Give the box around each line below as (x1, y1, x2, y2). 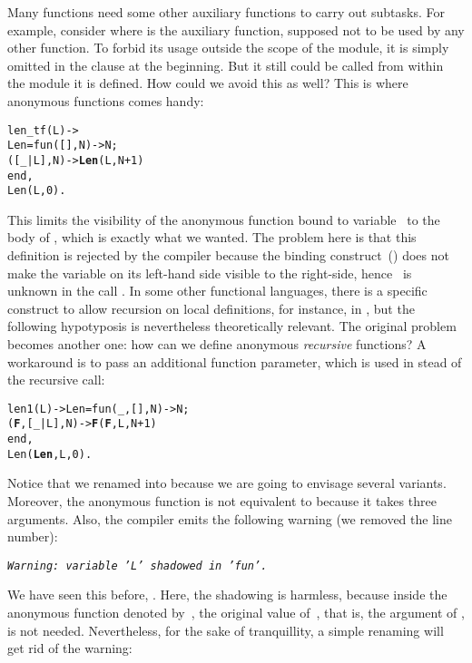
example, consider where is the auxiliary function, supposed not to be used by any (7, 20, 465, 39)
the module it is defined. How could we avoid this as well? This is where (7, 73, 408, 93)
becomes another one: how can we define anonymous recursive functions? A (7, 335, 427, 353)
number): (7, 527, 58, 546)
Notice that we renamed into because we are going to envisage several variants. (7, 473, 447, 492)
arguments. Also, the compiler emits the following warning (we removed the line (7, 509, 452, 528)
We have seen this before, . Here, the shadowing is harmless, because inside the (7, 585, 447, 604)
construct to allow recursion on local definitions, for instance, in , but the (7, 298, 415, 317)
